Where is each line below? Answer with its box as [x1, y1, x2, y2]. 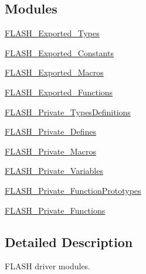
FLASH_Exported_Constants [5, 46, 114, 59]
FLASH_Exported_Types [5, 27, 100, 39]
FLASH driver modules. [5, 260, 91, 272]
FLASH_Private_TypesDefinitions [5, 105, 131, 118]
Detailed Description [5, 232, 133, 251]
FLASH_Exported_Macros [5, 66, 104, 78]
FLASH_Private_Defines [5, 125, 97, 138]
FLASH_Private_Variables [5, 165, 103, 177]
